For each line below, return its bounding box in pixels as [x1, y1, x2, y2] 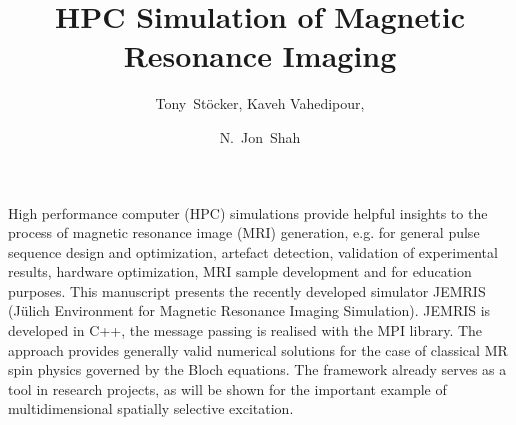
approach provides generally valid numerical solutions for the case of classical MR [8, 339, 508, 360]
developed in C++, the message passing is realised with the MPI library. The [8, 320, 483, 341]
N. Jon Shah [219, 126, 301, 147]
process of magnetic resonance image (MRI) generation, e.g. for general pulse [8, 222, 480, 243]
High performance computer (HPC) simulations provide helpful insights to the [8, 202, 488, 223]
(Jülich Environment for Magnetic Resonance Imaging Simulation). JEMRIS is [8, 300, 491, 321]
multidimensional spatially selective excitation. [8, 398, 294, 419]
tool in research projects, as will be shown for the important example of [8, 378, 447, 399]
